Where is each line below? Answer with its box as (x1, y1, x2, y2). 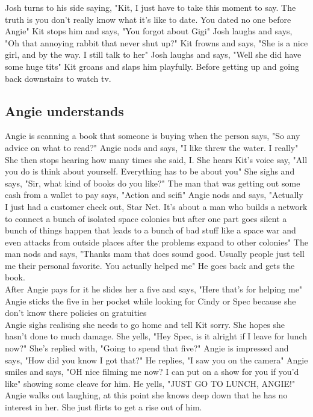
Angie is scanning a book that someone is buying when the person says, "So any (5, 129, 300, 142)
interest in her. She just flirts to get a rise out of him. (5, 401, 202, 413)
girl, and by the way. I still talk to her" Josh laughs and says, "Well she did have (5, 48, 302, 61)
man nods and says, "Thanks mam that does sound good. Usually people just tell (5, 247, 305, 260)
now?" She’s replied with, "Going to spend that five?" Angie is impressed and (5, 342, 289, 354)
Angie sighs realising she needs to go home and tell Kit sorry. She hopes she (5, 318, 285, 330)
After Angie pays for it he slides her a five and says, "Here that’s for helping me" (5, 283, 303, 295)
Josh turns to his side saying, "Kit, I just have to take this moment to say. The (5, 1, 296, 13)
